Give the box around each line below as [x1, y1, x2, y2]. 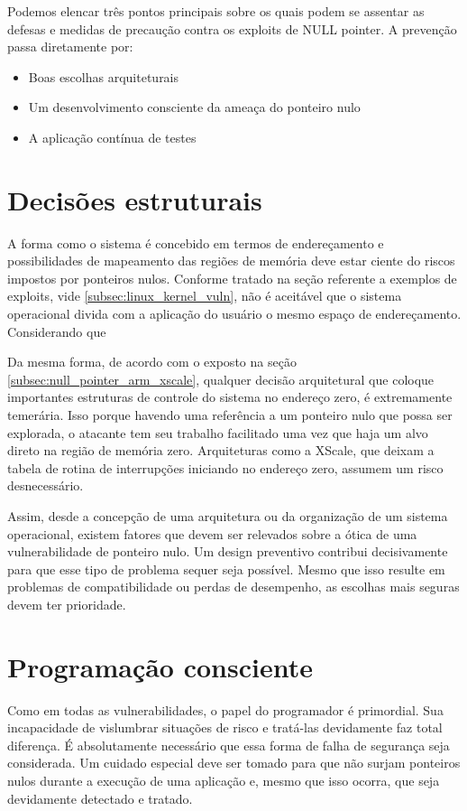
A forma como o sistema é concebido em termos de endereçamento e [7, 233, 384, 252]
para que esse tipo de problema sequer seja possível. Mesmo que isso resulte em [7, 559, 445, 578]
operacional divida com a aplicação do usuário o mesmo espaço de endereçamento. [7, 304, 462, 323]
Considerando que [7, 322, 106, 340]
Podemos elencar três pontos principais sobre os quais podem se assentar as [7, 2, 425, 20]
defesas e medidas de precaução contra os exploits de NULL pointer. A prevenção [7, 19, 457, 38]
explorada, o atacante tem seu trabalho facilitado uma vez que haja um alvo [7, 423, 428, 442]
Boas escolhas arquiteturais [28, 67, 179, 86]
